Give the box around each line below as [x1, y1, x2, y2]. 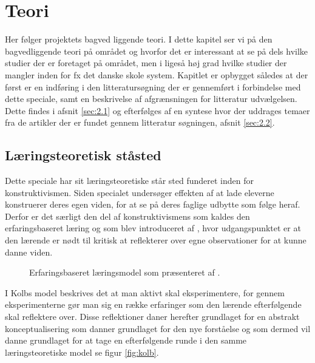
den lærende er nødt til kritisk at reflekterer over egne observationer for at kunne [5, 234, 307, 246]
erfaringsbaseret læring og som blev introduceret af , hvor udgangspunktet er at [5, 222, 301, 234]
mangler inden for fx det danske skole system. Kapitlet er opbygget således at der [5, 68, 308, 81]
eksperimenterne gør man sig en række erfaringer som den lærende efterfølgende [5, 298, 302, 311]
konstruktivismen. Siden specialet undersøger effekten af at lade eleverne [5, 186, 274, 198]
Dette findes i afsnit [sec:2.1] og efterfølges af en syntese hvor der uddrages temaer [5, 104, 310, 117]
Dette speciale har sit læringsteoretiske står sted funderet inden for [5, 174, 254, 187]
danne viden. [5, 245, 53, 258]
